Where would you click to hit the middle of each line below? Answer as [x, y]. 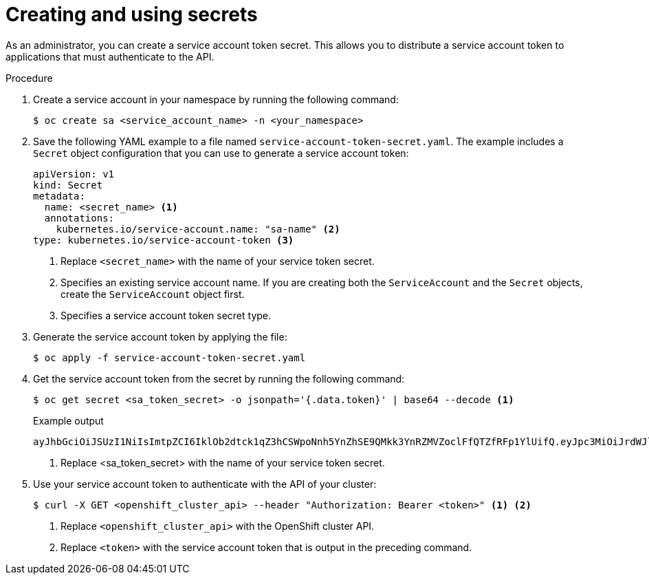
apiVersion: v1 [74, 174]
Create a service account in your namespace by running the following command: [216, 99]
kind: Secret [68, 185]
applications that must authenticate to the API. [110, 56]
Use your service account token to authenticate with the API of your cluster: [205, 484]
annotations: [79, 218]
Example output [68, 420]
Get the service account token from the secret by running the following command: [219, 378]
